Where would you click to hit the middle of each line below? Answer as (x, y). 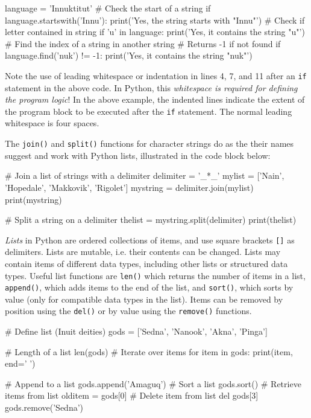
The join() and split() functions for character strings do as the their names (149, 143)
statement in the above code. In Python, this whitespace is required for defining (151, 87)
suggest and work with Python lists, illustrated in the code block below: (138, 155)
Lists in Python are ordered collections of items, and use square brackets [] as (150, 240)
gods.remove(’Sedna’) (44, 407)
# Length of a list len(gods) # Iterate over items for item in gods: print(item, (149, 351)
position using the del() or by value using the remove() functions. (128, 311)
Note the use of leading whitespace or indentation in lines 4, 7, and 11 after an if (156, 75)
